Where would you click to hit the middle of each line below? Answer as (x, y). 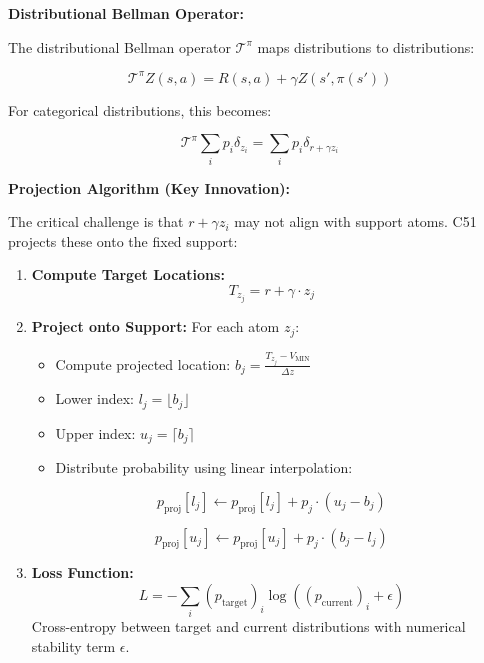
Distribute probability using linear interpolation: (204, 467)
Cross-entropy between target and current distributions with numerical (248, 626)
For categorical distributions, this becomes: (140, 109)
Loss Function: (82, 572)
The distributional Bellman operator (119, 46)
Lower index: (94, 398)
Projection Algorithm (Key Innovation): (149, 187)
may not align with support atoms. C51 (355, 221)
